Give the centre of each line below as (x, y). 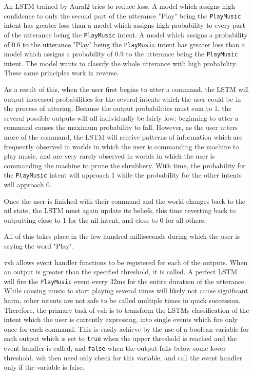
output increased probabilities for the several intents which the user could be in (123, 98)
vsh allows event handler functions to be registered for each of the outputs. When (126, 262)
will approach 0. (28, 184)
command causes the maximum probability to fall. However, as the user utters (121, 127)
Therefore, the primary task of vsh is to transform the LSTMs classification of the (126, 310)
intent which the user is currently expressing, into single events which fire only (121, 319)
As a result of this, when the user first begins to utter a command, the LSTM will (126, 89)
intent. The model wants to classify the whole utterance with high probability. (121, 63)
